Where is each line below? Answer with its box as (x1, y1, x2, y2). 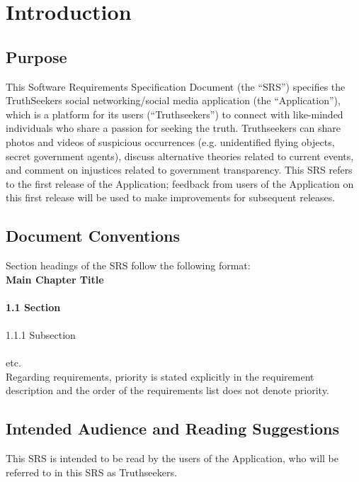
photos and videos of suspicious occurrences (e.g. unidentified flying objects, (6, 134, 335, 149)
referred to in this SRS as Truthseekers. (6, 464, 177, 479)
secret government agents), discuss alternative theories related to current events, (6, 148, 354, 163)
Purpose (6, 45, 67, 67)
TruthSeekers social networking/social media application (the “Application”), (6, 93, 341, 108)
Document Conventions (6, 225, 181, 247)
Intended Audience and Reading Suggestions (6, 417, 340, 439)
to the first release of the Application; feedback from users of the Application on (6, 176, 354, 191)
